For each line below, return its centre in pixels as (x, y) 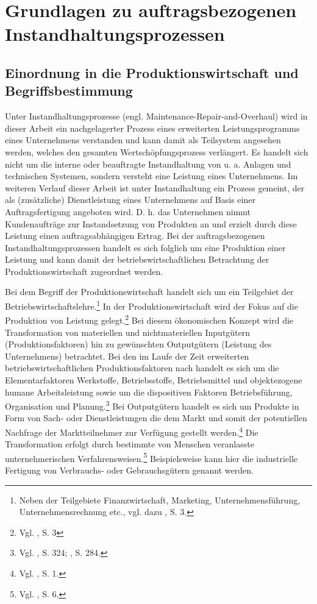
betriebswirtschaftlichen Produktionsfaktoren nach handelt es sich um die (142, 368)
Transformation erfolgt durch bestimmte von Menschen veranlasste (130, 444)
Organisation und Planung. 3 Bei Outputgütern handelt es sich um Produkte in (152, 405)
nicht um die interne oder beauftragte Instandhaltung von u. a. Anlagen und (148, 164)
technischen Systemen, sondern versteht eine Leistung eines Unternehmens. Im (151, 176)
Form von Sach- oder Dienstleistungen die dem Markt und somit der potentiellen (156, 418)
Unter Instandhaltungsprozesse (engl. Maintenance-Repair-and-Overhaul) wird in (156, 116)
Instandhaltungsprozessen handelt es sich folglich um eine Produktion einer (145, 247)
